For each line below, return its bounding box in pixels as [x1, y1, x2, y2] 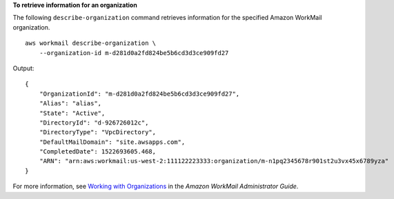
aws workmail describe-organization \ [25, 39, 157, 48]
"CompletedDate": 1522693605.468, [39, 148, 157, 156]
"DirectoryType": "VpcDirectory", [39, 128, 157, 136]
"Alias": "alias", [39, 100, 102, 107]
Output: [12, 64, 35, 72]
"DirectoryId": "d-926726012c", [39, 118, 149, 127]
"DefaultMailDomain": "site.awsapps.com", [39, 138, 186, 146]
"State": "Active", [39, 109, 106, 117]
